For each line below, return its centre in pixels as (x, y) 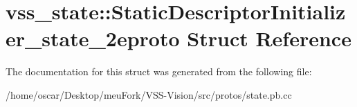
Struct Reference (269, 38)
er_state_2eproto (93, 38)
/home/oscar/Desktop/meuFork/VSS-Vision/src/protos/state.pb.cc (149, 94)
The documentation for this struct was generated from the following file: (159, 71)
